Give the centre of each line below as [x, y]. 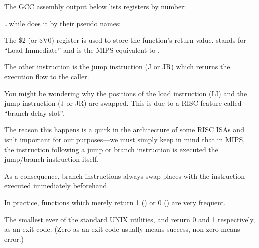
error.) [14, 239]
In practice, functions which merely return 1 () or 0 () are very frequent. [115, 202]
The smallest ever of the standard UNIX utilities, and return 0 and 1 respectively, [130, 219]
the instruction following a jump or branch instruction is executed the [111, 149]
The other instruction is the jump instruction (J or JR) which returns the [117, 66]
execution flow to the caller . [47, 76]
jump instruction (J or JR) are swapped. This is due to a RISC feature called [123, 103]
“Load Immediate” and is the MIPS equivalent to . [82, 49]
